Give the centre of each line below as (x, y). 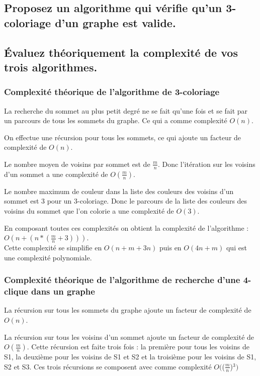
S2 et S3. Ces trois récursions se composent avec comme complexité (108, 366)
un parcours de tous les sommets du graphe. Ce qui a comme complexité (116, 120)
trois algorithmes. (51, 67)
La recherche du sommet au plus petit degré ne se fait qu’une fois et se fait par (126, 110)
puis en (170, 248)
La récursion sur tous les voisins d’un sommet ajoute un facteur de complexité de (129, 337)
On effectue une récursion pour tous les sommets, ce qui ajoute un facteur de (123, 137)
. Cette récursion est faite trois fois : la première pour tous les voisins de (138, 347)
